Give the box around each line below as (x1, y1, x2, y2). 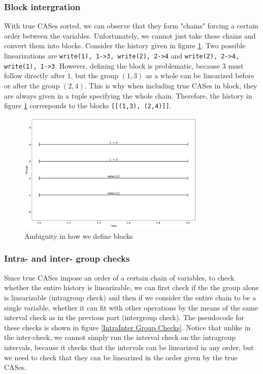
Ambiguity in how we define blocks (24, 230, 133, 241)
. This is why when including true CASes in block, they (84, 80, 257, 90)
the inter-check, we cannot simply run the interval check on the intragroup (4, 332, 236, 342)
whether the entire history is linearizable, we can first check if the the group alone (4, 282, 259, 293)
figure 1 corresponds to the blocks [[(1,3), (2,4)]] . (4, 100, 172, 111)
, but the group (71, 70, 118, 81)
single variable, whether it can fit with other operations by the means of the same (4, 302, 258, 313)
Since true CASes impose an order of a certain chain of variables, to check (4, 272, 235, 283)
